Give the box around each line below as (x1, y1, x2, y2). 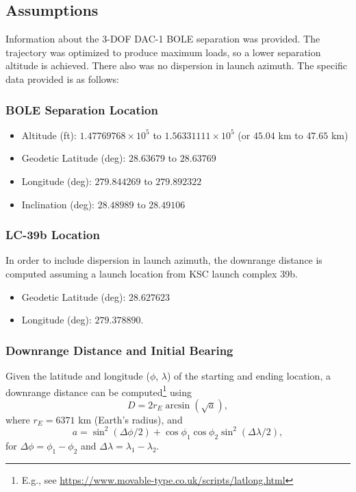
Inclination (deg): (21, 197, 94, 211)
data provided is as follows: (5, 71, 119, 86)
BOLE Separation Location (5, 101, 158, 118)
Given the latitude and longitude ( (5, 368, 150, 382)
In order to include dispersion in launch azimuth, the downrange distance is (5, 253, 322, 267)
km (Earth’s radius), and (78, 412, 183, 426)
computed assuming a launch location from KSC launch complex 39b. (5, 266, 298, 280)
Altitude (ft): (21, 127, 77, 142)
